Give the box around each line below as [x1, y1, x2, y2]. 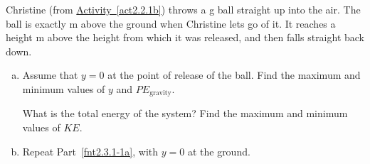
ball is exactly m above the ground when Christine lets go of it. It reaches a [6, 16, 336, 31]
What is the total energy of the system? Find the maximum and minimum [22, 106, 348, 121]
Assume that [22, 67, 78, 82]
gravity [149, 89, 171, 97]
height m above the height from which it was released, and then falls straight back [6, 30, 365, 45]
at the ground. [187, 143, 250, 158]
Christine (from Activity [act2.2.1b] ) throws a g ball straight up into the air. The [6, 2, 361, 16]
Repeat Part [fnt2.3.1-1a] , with [22, 143, 159, 158]
